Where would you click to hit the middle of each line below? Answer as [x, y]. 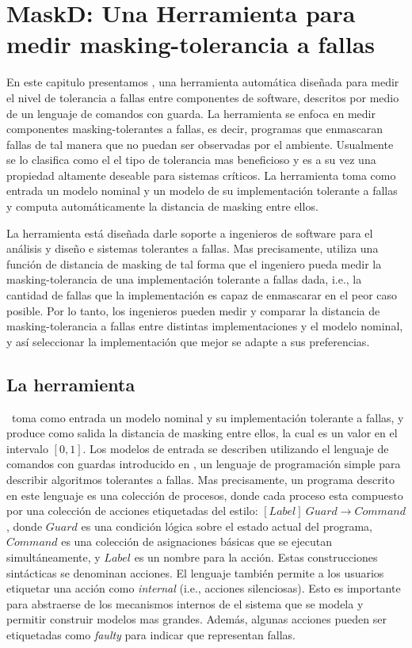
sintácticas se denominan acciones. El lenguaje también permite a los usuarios [195, 572]
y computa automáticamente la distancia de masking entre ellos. [162, 206]
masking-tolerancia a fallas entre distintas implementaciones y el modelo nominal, [205, 326]
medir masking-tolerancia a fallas [191, 44]
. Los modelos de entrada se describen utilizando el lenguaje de [236, 448]
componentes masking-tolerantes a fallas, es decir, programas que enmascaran [195, 129]
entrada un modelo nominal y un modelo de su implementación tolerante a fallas [202, 191]
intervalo [27, 448]
